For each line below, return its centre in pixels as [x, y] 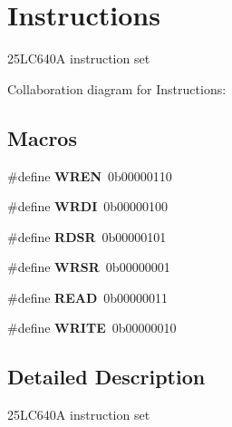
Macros [42, 137]
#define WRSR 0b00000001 [89, 267]
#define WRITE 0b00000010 [92, 328]
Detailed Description [106, 377]
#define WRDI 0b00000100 [88, 206]
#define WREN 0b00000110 [90, 175]
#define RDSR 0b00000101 [87, 236]
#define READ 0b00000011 [88, 297]
